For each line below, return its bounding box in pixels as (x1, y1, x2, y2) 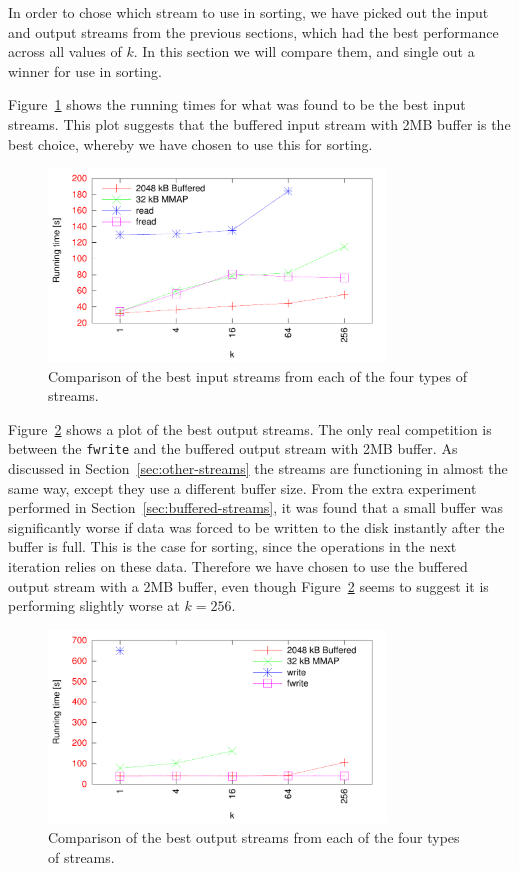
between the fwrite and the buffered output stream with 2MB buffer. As (8, 438, 458, 459)
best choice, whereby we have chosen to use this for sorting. (8, 133, 373, 154)
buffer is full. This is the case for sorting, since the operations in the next (8, 536, 457, 557)
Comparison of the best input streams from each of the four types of (48, 365, 467, 386)
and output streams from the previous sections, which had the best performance (8, 21, 499, 42)
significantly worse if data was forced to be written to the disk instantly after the (8, 516, 505, 537)
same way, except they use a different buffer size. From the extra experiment (8, 477, 477, 498)
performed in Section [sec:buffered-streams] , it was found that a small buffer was (8, 497, 503, 518)
